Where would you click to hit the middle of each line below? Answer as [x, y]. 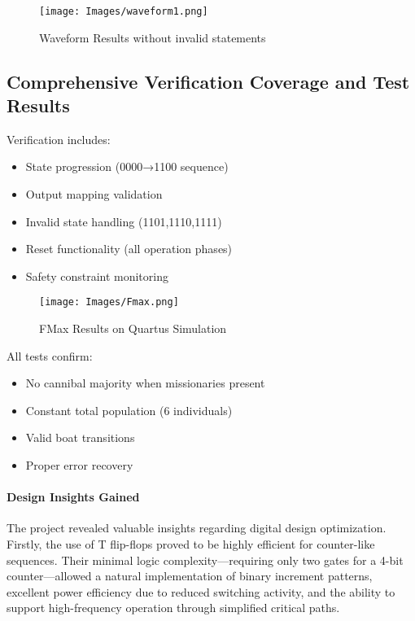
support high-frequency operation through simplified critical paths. [173, 608]
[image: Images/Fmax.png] [109, 302]
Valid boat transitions [80, 437]
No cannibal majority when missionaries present [145, 383]
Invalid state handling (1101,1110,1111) [124, 221]
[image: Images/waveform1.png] [124, 11]
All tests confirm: [50, 355]
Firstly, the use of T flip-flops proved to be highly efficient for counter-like [191, 544]
